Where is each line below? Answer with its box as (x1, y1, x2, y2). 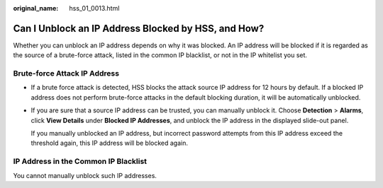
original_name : (13, 4, 59, 12)
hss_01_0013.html (69, 4, 120, 12)
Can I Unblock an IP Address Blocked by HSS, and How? (13, 22, 265, 35)
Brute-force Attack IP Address (13, 69, 120, 78)
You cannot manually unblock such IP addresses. (13, 171, 157, 180)
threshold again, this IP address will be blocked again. (30, 139, 188, 148)
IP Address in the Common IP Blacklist (13, 156, 148, 166)
